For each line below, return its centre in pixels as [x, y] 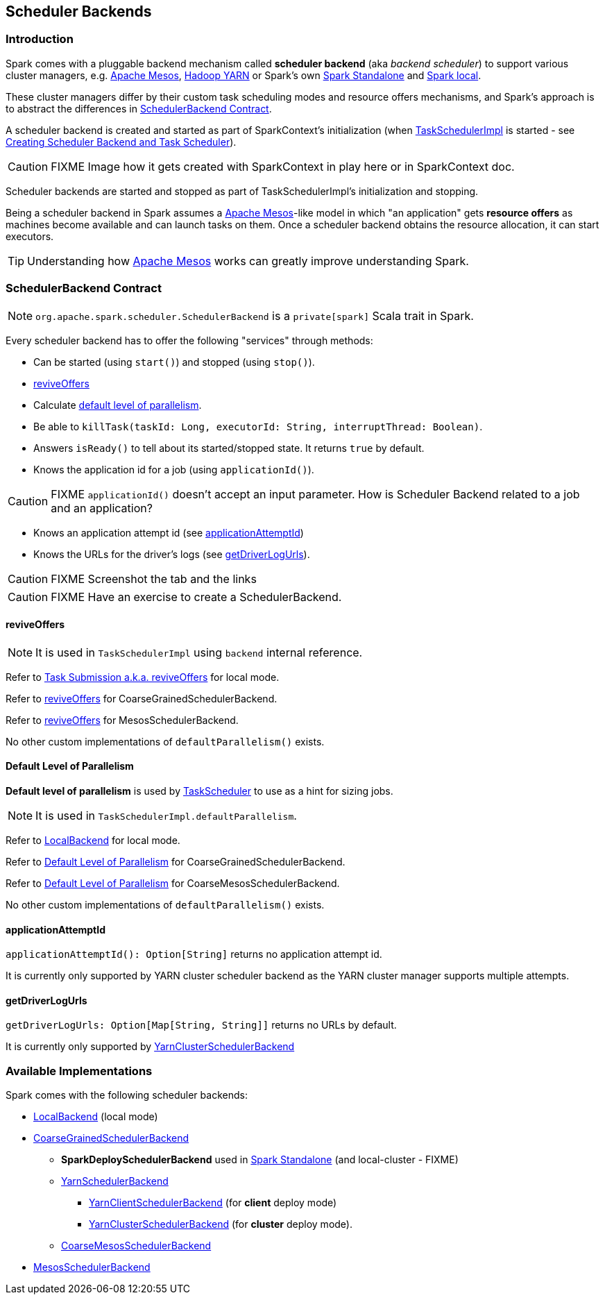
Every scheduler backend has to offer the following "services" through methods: [189, 340]
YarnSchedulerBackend [115, 1181]
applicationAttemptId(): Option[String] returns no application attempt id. [194, 954]
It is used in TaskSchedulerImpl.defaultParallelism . [166, 815]
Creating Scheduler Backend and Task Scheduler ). [121, 142]
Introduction [40, 39]
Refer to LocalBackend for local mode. [93, 840]
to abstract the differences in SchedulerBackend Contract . [139, 108]
